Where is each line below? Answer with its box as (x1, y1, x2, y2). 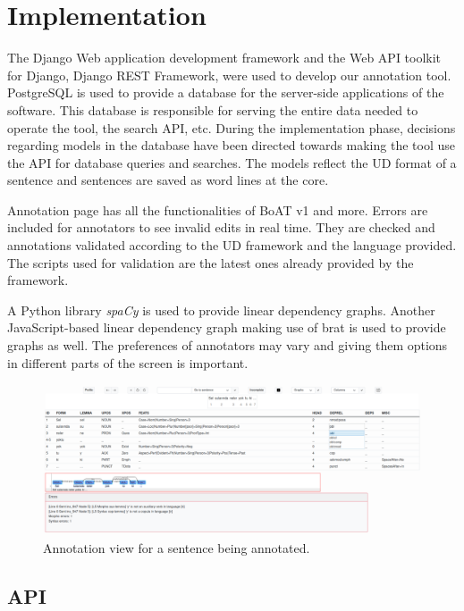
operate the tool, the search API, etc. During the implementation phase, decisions (7, 118, 456, 137)
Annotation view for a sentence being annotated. (43, 538, 310, 557)
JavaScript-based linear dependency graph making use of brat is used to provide (7, 318, 446, 337)
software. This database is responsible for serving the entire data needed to (7, 100, 418, 119)
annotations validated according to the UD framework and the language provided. (7, 236, 457, 255)
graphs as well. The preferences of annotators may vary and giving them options (7, 336, 448, 355)
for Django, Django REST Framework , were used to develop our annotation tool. (7, 65, 451, 84)
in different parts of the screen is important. (7, 353, 249, 372)
